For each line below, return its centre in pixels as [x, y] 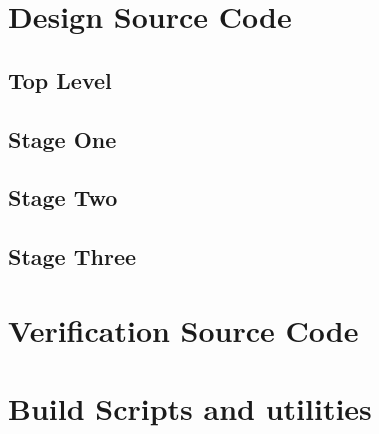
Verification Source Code [183, 329]
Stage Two [63, 197]
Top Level [60, 79]
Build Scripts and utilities [190, 408]
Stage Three [72, 256]
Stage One [62, 138]
